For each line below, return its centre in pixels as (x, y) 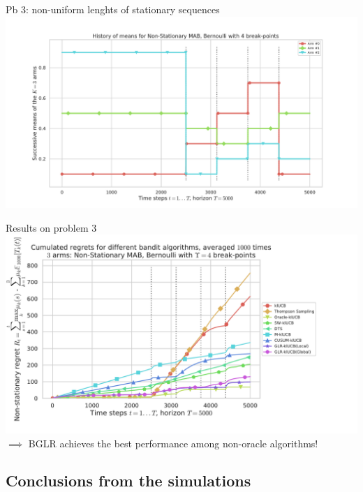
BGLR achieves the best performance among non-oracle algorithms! (173, 443)
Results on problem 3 (51, 227)
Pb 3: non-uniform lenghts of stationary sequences (113, 9)
